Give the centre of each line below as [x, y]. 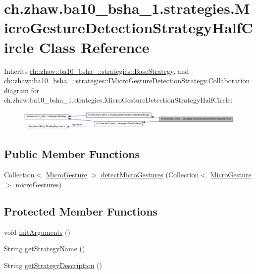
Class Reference [94, 47]
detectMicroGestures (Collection [150, 175]
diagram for [22, 90]
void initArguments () [37, 232]
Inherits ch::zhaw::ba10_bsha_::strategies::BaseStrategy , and [97, 71]
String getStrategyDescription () [53, 265]
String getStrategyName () [45, 248]
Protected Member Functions [81, 211]
